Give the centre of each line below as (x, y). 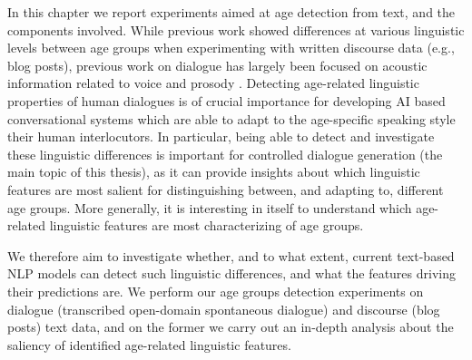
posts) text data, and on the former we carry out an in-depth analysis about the (231, 327)
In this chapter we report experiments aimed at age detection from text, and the (231, 12)
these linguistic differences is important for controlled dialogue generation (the (225, 154)
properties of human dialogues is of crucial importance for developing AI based (226, 100)
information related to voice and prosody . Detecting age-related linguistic (213, 83)
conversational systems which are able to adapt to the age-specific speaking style (231, 118)
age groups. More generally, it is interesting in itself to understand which (210, 207)
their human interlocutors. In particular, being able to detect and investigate (221, 136)
